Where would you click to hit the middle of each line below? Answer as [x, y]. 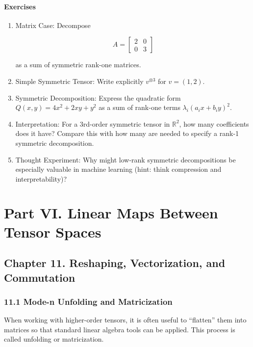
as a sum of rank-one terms [139, 107]
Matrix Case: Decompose [53, 25]
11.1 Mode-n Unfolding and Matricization [88, 301]
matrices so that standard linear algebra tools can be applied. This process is [120, 329]
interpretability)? [41, 178]
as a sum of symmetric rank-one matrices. [78, 65]
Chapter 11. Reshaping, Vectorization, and [115, 263]
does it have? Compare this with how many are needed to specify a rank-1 [127, 133]
